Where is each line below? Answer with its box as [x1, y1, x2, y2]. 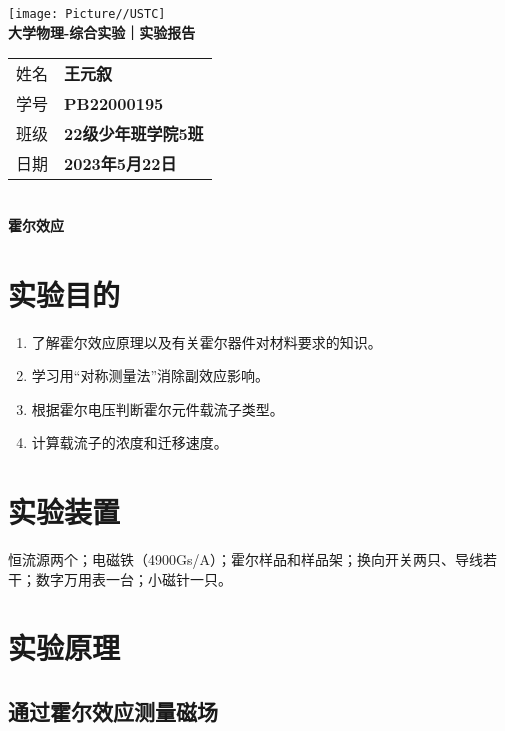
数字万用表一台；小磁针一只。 [35, 568, 232, 589]
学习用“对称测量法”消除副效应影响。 [31, 365, 270, 386]
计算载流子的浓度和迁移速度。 [31, 432, 228, 453]
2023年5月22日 [64, 152, 177, 176]
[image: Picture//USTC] [8, 7, 166, 21]
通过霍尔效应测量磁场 [8, 696, 218, 727]
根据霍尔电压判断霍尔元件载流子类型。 [31, 398, 284, 419]
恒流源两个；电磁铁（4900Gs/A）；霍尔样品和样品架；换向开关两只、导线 [8, 549, 484, 570]
